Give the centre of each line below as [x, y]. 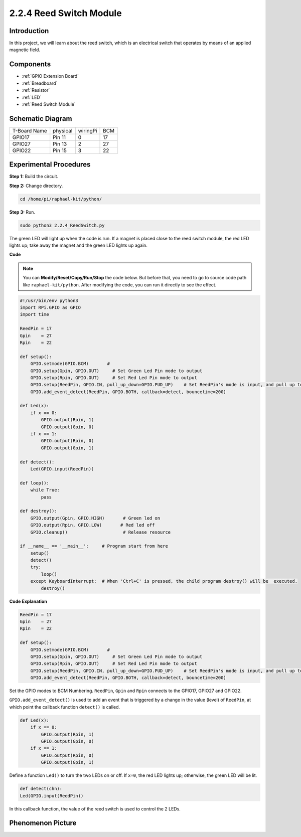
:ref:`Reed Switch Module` [49, 104]
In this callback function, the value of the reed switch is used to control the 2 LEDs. [95, 809]
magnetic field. [25, 50]
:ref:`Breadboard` [40, 83]
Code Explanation [28, 601]
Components [30, 64]
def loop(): [35, 483]
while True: [45, 490]
